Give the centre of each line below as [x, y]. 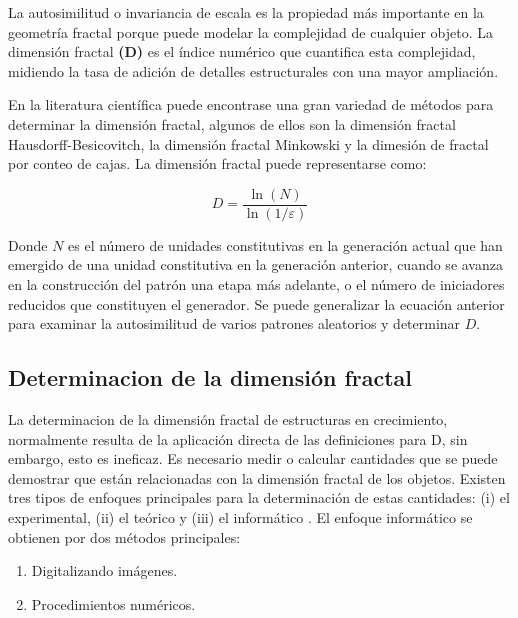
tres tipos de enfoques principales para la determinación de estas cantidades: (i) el [259, 497]
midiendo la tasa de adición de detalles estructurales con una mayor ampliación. [253, 70]
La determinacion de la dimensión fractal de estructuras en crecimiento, [228, 418]
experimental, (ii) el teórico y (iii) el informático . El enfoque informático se [240, 516]
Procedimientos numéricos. [113, 603]
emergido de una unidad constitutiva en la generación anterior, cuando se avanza [255, 264]
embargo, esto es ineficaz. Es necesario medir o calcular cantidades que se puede [253, 458]
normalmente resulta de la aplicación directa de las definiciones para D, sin [238, 438]
